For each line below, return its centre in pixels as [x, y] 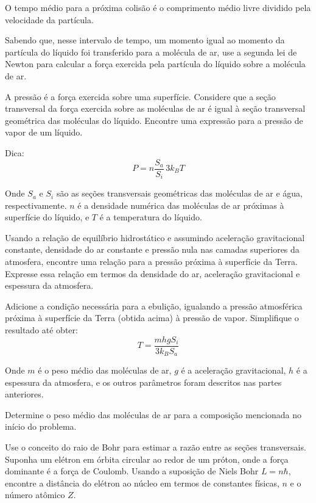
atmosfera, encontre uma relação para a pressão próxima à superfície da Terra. [151, 262]
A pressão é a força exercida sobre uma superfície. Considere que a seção [140, 96]
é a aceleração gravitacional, [233, 370]
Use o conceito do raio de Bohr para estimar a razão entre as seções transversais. [156, 447]
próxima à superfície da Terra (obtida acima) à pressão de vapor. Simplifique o [152, 318]
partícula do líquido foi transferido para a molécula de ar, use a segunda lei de [151, 52]
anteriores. [24, 394]
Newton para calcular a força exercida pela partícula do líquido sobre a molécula [155, 64]
